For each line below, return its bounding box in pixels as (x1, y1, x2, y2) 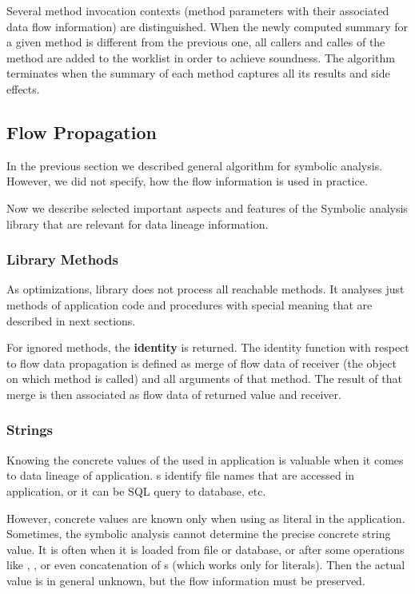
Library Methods (6, 249, 118, 269)
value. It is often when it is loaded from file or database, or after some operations (6, 540, 405, 557)
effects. (6, 80, 40, 97)
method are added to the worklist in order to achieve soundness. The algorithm (6, 49, 395, 66)
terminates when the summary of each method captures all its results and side (6, 65, 390, 82)
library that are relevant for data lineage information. (6, 215, 269, 232)
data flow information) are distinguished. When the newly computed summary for (6, 18, 409, 34)
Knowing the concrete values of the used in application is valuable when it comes (6, 451, 404, 468)
